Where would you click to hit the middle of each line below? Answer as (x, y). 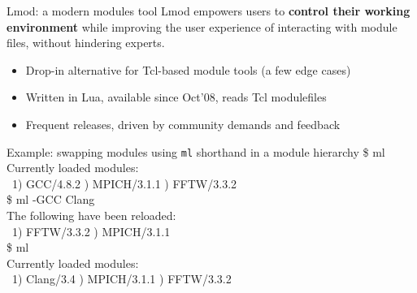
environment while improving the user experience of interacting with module (202, 26)
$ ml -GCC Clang (51, 199)
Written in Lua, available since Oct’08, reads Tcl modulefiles (176, 97)
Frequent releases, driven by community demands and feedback (183, 124)
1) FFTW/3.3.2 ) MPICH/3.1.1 (91, 231)
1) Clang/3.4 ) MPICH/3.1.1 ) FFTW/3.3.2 (122, 279)
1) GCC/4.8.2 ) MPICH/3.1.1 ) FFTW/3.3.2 (124, 183)
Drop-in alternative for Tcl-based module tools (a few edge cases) (188, 69)
